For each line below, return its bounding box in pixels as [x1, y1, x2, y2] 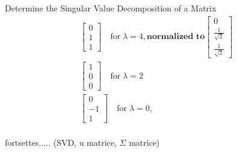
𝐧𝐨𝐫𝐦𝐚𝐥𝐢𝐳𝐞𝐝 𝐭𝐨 [147, 32, 205, 41]
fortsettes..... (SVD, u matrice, [5, 136, 117, 149]
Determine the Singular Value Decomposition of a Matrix [5, 2, 217, 14]
